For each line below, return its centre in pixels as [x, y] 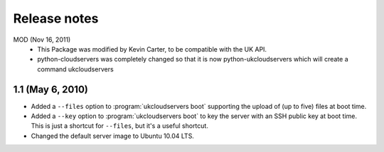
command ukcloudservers [75, 69]
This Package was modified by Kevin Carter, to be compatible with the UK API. [152, 49]
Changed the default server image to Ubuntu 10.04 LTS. [113, 136]
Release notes [56, 18]
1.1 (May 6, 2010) [50, 89]
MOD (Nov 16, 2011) [42, 40]
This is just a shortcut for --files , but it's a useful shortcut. [120, 126]
